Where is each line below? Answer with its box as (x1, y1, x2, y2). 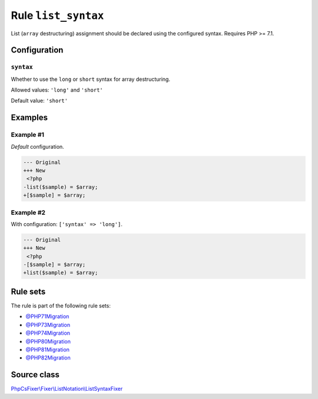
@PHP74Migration (25, 329, 71, 336)
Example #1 (11, 130, 44, 139)
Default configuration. (11, 143, 64, 150)
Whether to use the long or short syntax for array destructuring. (11, 76, 171, 83)
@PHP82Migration (25, 354, 71, 361)
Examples (11, 113, 48, 123)
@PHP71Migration (25, 313, 69, 320)
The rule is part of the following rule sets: (11, 302, 111, 309)
